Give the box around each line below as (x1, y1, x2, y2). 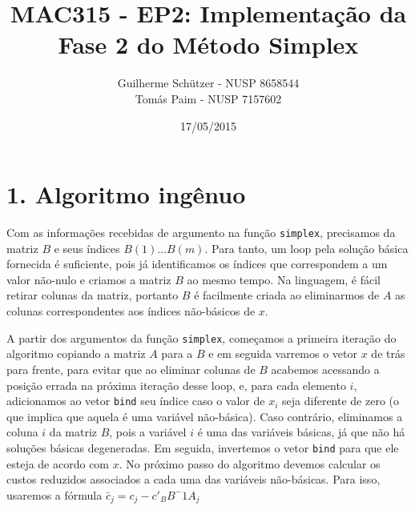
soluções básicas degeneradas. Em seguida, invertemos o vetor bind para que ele (6, 439, 399, 456)
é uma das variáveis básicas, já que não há (197, 424, 405, 440)
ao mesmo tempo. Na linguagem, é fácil (187, 271, 381, 287)
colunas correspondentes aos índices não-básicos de (6, 303, 256, 319)
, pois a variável (109, 424, 187, 440)
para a (161, 345, 193, 362)
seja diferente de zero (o (282, 392, 400, 409)
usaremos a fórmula (6, 486, 103, 503)
